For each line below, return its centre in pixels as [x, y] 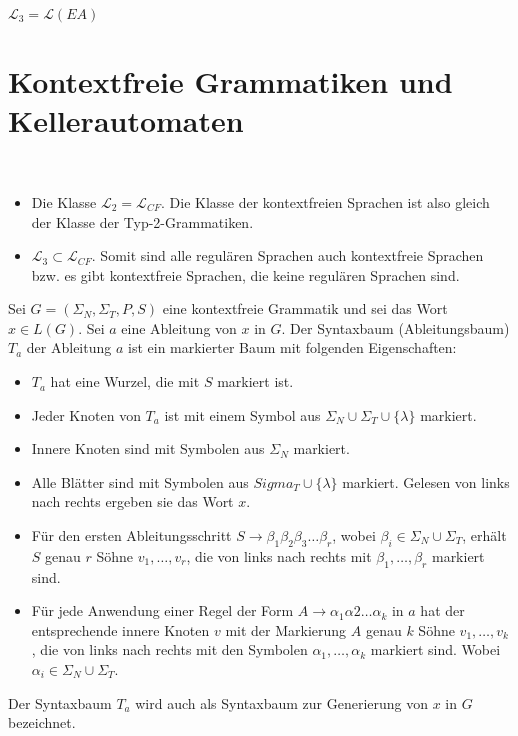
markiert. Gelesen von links [426, 481]
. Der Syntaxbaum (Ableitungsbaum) [395, 327]
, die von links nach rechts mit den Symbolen [169, 649]
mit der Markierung [286, 629]
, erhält [484, 535]
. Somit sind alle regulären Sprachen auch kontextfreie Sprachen [287, 255]
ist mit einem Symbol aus [242, 414]
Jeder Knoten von [86, 414]
